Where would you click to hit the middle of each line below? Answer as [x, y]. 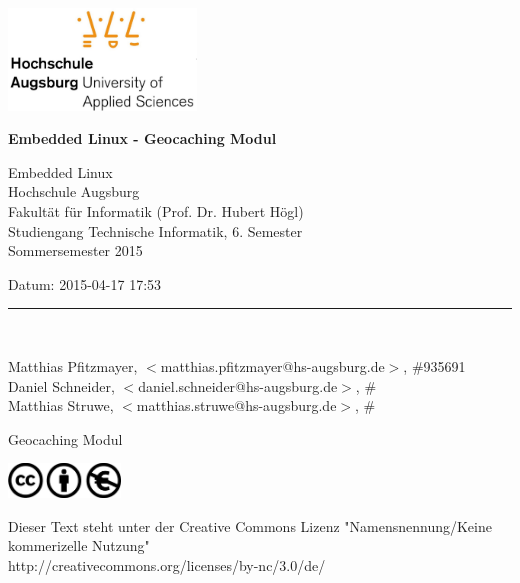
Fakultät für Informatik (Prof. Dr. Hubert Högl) [156, 210]
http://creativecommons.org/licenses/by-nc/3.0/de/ [167, 564]
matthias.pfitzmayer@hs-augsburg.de [272, 365]
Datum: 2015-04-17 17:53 [85, 283]
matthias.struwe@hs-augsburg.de [236, 405]
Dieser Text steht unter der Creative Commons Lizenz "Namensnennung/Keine [250, 525]
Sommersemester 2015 [75, 250]
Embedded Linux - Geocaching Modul [142, 138]
